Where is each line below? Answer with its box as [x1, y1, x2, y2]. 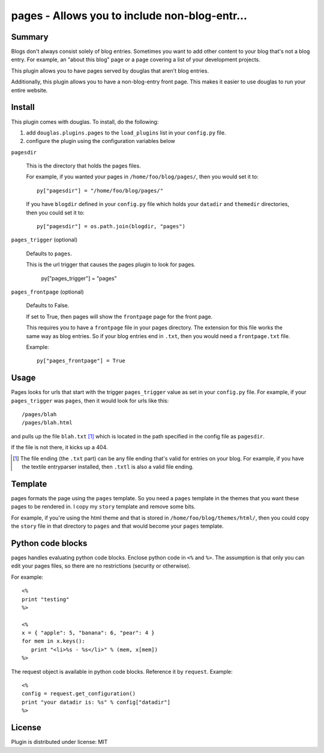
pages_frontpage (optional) [11, 288, 84, 295]
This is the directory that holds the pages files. [26, 162, 141, 169]
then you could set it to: [26, 209, 85, 216]
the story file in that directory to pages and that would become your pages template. [11, 522, 224, 530]
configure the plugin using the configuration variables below [26, 138, 175, 145]
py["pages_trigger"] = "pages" [41, 274, 117, 282]
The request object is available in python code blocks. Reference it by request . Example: [11, 668, 233, 675]
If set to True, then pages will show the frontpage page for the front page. [26, 313, 213, 320]
